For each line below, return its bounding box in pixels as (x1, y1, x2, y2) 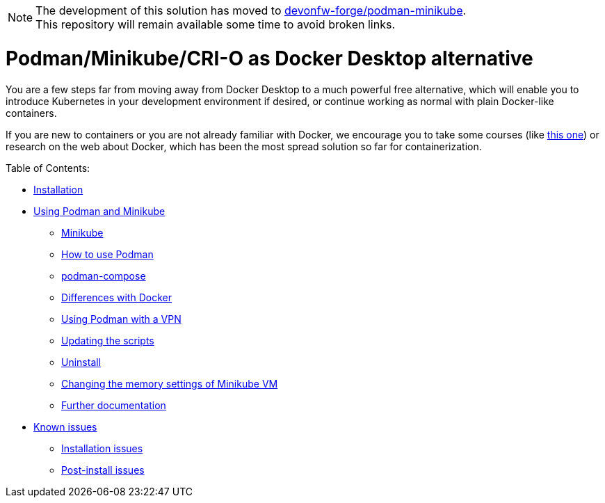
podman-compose (61, 269, 146, 282)
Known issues (33, 420, 97, 433)
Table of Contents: (6, 161, 90, 174)
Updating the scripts (61, 334, 154, 346)
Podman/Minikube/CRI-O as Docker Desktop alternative (6, 46, 533, 70)
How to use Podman (61, 248, 154, 260)
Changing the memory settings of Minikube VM (61, 377, 278, 390)
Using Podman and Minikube (33, 205, 166, 217)
